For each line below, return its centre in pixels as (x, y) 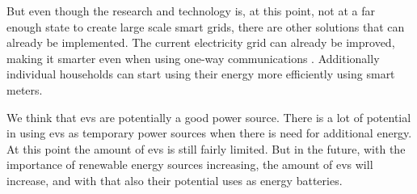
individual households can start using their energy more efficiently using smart (201, 74)
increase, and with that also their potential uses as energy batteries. (175, 180)
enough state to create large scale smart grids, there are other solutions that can (206, 26)
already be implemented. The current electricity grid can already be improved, (201, 42)
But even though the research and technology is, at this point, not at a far (191, 11)
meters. (25, 89)
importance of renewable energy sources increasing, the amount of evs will (190, 164)
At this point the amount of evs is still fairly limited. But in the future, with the (206, 148)
